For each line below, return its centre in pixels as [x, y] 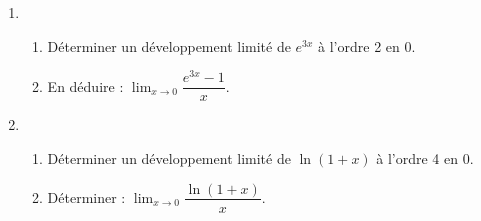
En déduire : [85, 85]
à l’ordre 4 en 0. [425, 157]
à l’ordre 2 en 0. [367, 45]
